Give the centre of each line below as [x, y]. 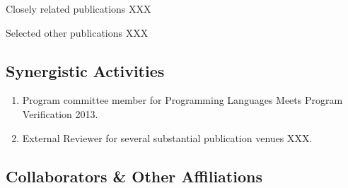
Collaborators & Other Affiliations [134, 176]
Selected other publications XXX [77, 32]
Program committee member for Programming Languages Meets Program [182, 100]
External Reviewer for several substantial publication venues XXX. [167, 137]
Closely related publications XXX [79, 8]
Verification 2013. [60, 113]
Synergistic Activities [85, 70]
